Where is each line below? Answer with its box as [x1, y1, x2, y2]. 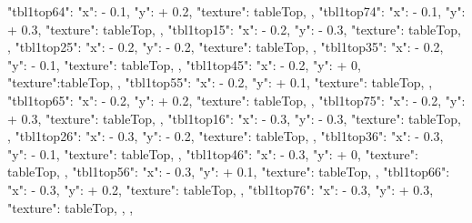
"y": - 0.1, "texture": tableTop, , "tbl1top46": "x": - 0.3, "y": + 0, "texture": [7, 144, 418, 163]
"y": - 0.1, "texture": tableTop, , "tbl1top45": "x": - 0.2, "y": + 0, [7, 55, 361, 74]
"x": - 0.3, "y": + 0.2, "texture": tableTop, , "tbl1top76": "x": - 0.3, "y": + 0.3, [7, 179, 434, 198]
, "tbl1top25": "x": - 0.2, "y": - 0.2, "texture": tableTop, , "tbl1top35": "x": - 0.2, [7, 37, 444, 56]
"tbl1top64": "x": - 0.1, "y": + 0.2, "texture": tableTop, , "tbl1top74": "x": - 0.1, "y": [7, 2, 466, 20]
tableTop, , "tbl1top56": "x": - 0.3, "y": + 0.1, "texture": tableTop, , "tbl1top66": [7, 162, 450, 181]
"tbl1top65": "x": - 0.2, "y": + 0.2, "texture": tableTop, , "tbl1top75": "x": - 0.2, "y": [7, 90, 466, 109]
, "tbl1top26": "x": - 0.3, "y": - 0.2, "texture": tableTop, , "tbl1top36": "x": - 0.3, [7, 127, 444, 146]
